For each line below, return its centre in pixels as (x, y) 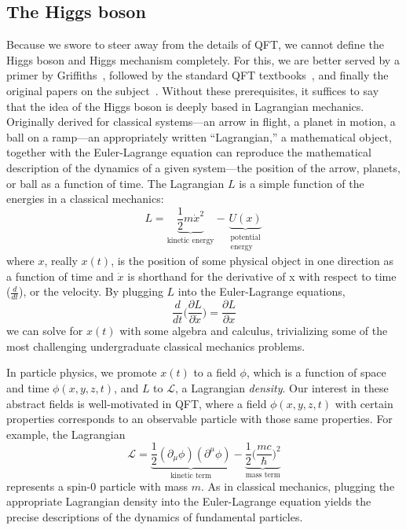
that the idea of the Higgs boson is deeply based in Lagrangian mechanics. (185, 106)
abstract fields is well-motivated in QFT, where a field (137, 403)
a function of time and (60, 276)
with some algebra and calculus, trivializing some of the (254, 331)
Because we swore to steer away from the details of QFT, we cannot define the (195, 44)
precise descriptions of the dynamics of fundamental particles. (155, 517)
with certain (364, 403)
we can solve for (45, 331)
